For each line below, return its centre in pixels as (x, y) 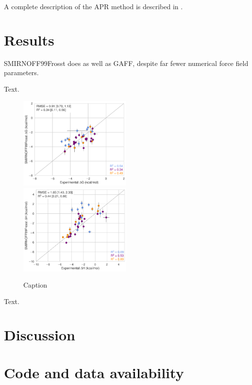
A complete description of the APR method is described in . (93, 6)
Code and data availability (94, 372)
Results (29, 40)
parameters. (21, 72)
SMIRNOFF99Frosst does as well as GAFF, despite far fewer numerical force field (126, 63)
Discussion (40, 334)
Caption (35, 285)
